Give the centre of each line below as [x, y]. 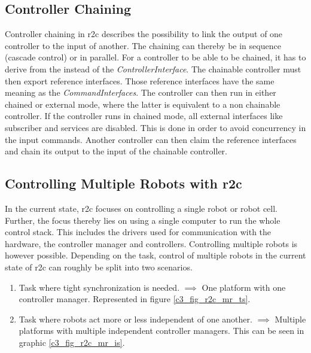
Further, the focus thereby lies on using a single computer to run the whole [143, 220]
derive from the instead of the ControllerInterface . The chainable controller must [153, 69]
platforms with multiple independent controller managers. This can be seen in [161, 331]
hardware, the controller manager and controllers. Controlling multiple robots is [151, 243]
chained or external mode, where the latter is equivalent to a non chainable [143, 104]
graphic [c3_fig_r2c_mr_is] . [72, 342]
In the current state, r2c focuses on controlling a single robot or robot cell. [141, 208]
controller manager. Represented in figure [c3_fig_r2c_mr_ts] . [135, 299]
